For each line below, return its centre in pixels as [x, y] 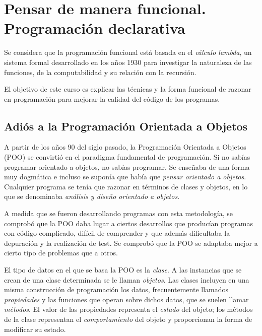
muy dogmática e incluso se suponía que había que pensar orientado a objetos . [125, 177]
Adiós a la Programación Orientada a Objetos [126, 126]
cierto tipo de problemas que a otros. [61, 253]
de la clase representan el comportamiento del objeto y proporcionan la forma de [128, 319]
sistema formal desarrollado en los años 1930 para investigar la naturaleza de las [128, 62]
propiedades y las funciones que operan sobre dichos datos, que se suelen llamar [126, 299]
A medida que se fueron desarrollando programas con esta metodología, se [119, 213]
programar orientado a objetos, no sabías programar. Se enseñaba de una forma [127, 166]
